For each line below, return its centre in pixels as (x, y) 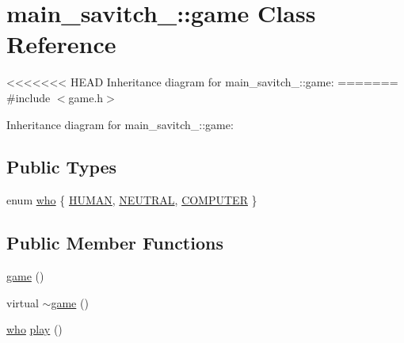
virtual (23, 302)
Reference (61, 44)
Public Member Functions (115, 243)
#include (29, 97)
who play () (34, 329)
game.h (86, 97)
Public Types (62, 167)
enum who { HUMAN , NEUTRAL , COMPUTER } (132, 200)
